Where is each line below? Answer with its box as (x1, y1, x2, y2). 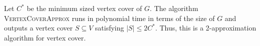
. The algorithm (150, 3, 198, 13)
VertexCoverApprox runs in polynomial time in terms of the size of (4, 12, 215, 23)
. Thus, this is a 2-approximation (155, 22, 256, 33)
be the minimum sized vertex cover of (27, 3, 142, 13)
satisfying (95, 22, 124, 33)
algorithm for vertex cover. (4, 32, 86, 42)
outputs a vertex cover (4, 22, 73, 33)
